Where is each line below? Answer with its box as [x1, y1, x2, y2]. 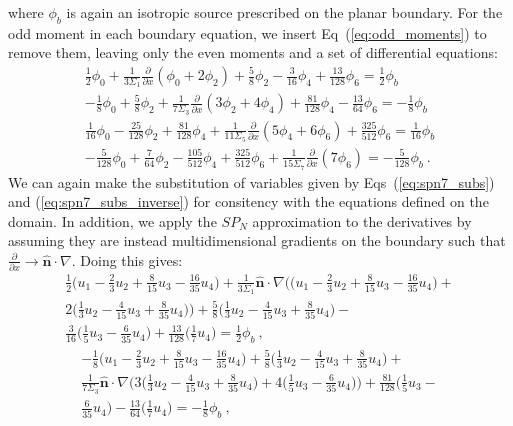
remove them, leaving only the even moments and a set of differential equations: [8, 42, 498, 63]
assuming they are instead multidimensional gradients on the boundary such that [8, 230, 506, 251]
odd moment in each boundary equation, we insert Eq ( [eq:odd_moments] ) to [8, 22, 487, 43]
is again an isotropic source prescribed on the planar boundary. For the [66, 2, 503, 22]
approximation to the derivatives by [252, 210, 472, 231]
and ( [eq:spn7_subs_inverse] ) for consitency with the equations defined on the [8, 191, 489, 212]
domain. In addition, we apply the [8, 210, 217, 231]
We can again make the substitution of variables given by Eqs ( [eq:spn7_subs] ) [8, 171, 495, 192]
